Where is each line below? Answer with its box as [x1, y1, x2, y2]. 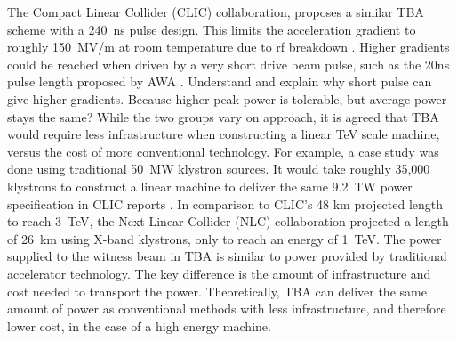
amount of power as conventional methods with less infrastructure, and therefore [7, 299, 446, 318]
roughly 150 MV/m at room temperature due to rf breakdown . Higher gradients [7, 37, 450, 56]
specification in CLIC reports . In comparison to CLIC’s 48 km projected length [7, 194, 444, 213]
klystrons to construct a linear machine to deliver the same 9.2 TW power [7, 176, 413, 195]
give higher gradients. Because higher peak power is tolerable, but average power [7, 89, 447, 108]
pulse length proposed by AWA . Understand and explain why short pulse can [7, 72, 432, 91]
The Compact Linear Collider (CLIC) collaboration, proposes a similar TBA [7, 3, 424, 20]
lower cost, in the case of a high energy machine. [7, 316, 271, 335]
